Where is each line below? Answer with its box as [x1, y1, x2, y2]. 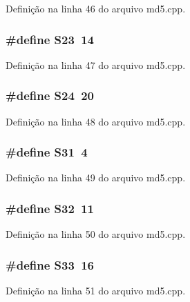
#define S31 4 [6, 143, 88, 161]
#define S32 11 [6, 199, 95, 217]
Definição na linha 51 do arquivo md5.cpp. [6, 283, 186, 298]
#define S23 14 [6, 30, 95, 48]
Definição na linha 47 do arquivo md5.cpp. [6, 57, 186, 72]
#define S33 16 [6, 256, 95, 273]
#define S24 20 [6, 87, 95, 104]
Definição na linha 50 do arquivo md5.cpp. [6, 227, 186, 241]
